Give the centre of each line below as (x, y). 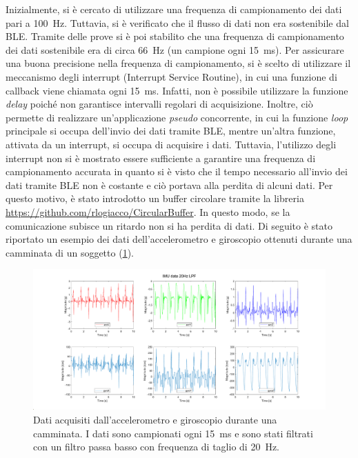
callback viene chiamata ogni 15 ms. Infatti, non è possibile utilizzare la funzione (177, 90)
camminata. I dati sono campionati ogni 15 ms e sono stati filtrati (173, 433)
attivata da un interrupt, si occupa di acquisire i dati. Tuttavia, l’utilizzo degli (171, 144)
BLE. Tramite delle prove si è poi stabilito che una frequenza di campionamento (175, 36)
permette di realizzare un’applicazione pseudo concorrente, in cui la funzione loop (177, 117)
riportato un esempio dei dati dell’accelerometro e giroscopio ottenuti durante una (179, 239)
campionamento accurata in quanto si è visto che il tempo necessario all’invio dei (177, 171)
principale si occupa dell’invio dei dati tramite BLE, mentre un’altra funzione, (171, 131)
